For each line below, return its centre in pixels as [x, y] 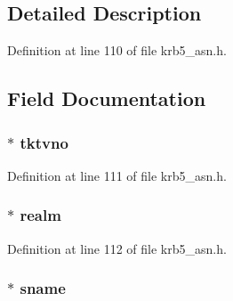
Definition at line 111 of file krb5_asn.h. [117, 175]
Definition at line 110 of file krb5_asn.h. [117, 50]
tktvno [44, 142]
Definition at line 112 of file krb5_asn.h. [117, 248]
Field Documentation [107, 98]
